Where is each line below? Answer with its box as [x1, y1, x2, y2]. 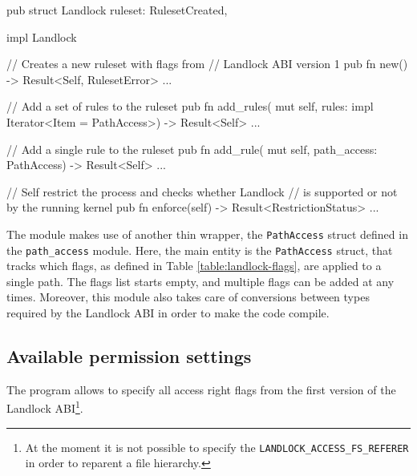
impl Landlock [6, 28, 77, 45]
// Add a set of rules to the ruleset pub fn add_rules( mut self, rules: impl [6, 98, 374, 115]
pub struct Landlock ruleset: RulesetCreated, [6, 2, 228, 18]
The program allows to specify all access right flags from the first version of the [6, 381, 396, 397]
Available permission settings [6, 344, 252, 369]
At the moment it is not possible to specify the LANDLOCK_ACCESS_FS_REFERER [25, 438, 409, 455]
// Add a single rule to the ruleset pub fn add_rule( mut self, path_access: [6, 140, 378, 157]
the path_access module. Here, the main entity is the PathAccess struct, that [6, 241, 393, 258]
